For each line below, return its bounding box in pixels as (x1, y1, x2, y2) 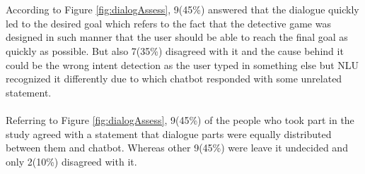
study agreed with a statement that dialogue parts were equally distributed (6, 126, 332, 141)
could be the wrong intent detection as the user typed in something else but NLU (6, 57, 359, 72)
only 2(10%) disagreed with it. (6, 154, 137, 168)
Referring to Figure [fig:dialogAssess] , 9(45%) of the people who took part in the (6, 112, 354, 127)
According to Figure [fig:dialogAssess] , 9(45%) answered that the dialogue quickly (6, 2, 359, 17)
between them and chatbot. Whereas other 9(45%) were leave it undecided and (6, 140, 348, 155)
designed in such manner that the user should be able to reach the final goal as (6, 30, 348, 44)
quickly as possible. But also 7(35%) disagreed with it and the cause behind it (6, 43, 344, 58)
